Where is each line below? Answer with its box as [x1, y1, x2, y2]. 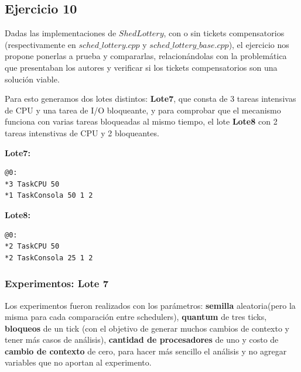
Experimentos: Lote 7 [5, 276, 109, 291]
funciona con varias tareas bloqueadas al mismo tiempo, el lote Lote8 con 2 [5, 115, 278, 128]
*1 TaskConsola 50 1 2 [5, 191, 93, 200]
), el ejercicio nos [228, 38, 289, 50]
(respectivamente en [5, 38, 76, 50]
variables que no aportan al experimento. [5, 356, 152, 368]
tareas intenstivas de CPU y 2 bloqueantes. [5, 126, 159, 139]
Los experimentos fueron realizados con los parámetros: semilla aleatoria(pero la [5, 299, 296, 311]
